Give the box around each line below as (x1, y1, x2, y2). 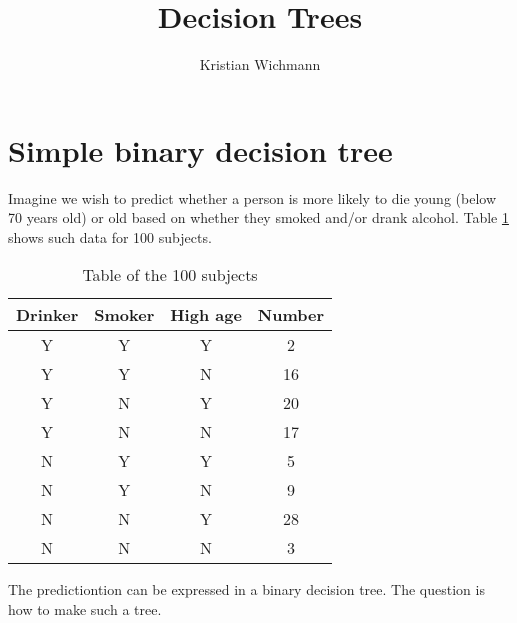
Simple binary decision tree (8, 129, 393, 170)
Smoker (94, 303, 155, 327)
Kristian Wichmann (199, 54, 321, 75)
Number (257, 303, 325, 327)
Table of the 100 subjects (82, 263, 258, 287)
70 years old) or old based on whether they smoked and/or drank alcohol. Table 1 (8, 207, 509, 228)
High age (170, 303, 242, 327)
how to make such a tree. (8, 599, 162, 620)
